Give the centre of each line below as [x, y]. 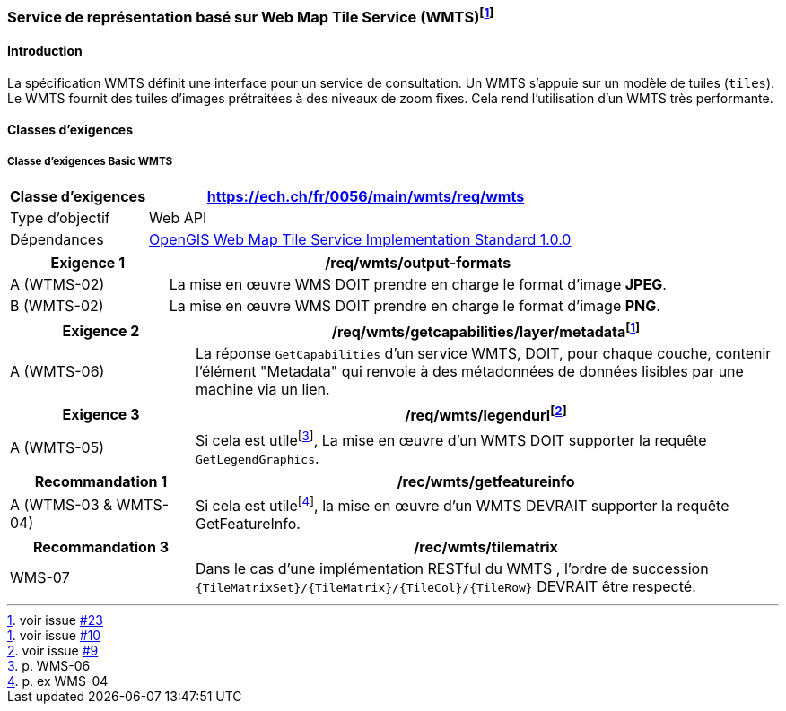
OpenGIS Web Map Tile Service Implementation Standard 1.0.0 [360, 240]
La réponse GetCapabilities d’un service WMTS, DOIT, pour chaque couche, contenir [483, 354]
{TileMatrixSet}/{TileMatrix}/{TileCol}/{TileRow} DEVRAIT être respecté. [445, 587]
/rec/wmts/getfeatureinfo [486, 482]
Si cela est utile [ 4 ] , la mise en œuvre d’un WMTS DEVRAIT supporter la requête [462, 505]
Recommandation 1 [101, 482]
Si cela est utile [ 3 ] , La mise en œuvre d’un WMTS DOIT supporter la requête [451, 439]
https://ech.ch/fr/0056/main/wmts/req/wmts [366, 197]
